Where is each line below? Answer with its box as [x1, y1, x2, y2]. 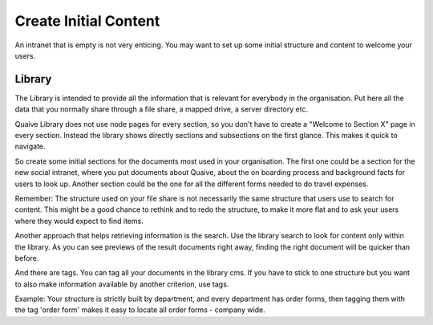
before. [14, 253, 39, 262]
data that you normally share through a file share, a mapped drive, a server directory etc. [14, 104, 309, 114]
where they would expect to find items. [14, 216, 144, 225]
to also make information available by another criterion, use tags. [14, 279, 229, 289]
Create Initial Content [14, 12, 160, 30]
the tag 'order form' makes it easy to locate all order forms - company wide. [14, 305, 266, 315]
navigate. [14, 141, 46, 152]
